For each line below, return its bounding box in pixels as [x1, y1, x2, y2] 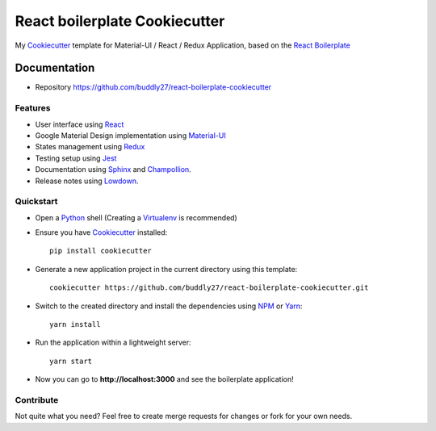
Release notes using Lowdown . [35, 176, 139, 186]
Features [15, 103, 51, 114]
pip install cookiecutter [49, 246, 153, 256]
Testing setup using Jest [35, 153, 117, 163]
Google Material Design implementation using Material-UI [35, 130, 226, 140]
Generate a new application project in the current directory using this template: [35, 264, 298, 274]
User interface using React [35, 119, 124, 129]
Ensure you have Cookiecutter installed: [35, 228, 168, 237]
